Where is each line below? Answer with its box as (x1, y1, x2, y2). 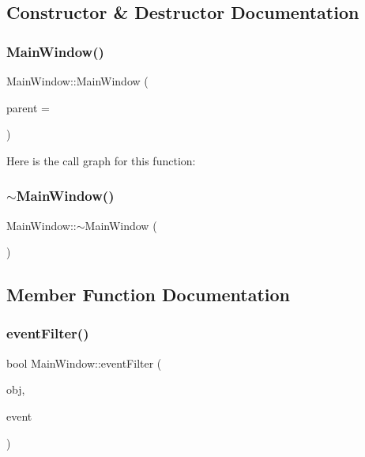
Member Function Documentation (6, 282, 291, 307)
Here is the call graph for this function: (6, 152, 196, 168)
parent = (6, 99, 50, 115)
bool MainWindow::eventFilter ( (6, 354, 162, 371)
